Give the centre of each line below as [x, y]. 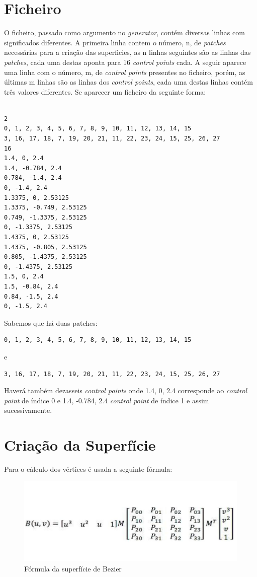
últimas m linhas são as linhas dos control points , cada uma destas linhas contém [128, 82]
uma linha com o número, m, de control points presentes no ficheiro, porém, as [125, 72]
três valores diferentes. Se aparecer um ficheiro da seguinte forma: [105, 91]
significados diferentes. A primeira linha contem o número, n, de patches [115, 42]
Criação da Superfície [80, 445]
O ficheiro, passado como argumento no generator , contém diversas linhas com [124, 32]
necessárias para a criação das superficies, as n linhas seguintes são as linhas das [127, 52]
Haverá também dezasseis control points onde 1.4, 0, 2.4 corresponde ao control [126, 390]
